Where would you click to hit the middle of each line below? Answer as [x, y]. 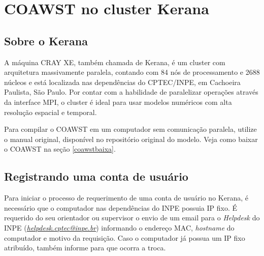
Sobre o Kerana [46, 40]
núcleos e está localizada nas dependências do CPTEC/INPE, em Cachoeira [122, 82]
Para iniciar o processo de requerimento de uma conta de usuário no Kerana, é [126, 198]
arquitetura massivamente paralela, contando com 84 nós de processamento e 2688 [132, 72]
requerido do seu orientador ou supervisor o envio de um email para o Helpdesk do [132, 218]
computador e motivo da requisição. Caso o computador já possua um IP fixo [125, 237]
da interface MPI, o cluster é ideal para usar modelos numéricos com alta [118, 102]
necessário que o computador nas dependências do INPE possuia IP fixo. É [121, 207]
